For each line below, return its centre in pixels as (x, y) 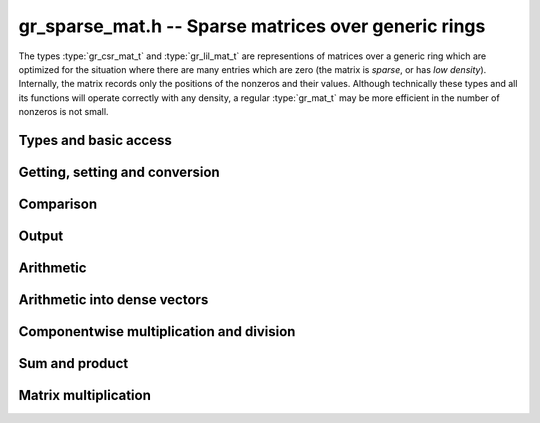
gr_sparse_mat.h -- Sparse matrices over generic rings (252, 26)
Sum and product (73, 363)
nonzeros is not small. (63, 112)
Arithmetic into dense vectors (113, 299)
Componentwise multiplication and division (157, 331)
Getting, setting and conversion (119, 171)
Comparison (58, 203)
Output (41, 235)
